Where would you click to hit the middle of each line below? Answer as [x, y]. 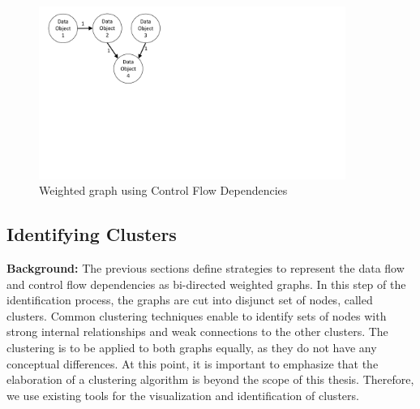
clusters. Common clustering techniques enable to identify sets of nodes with [197, 315]
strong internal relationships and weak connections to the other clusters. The [197, 332]
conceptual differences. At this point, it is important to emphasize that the [193, 363]
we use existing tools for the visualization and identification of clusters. [183, 395]
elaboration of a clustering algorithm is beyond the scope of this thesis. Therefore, [210, 379]
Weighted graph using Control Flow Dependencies [163, 190]
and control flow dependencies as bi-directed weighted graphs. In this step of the [206, 284]
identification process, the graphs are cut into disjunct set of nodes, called [190, 300]
